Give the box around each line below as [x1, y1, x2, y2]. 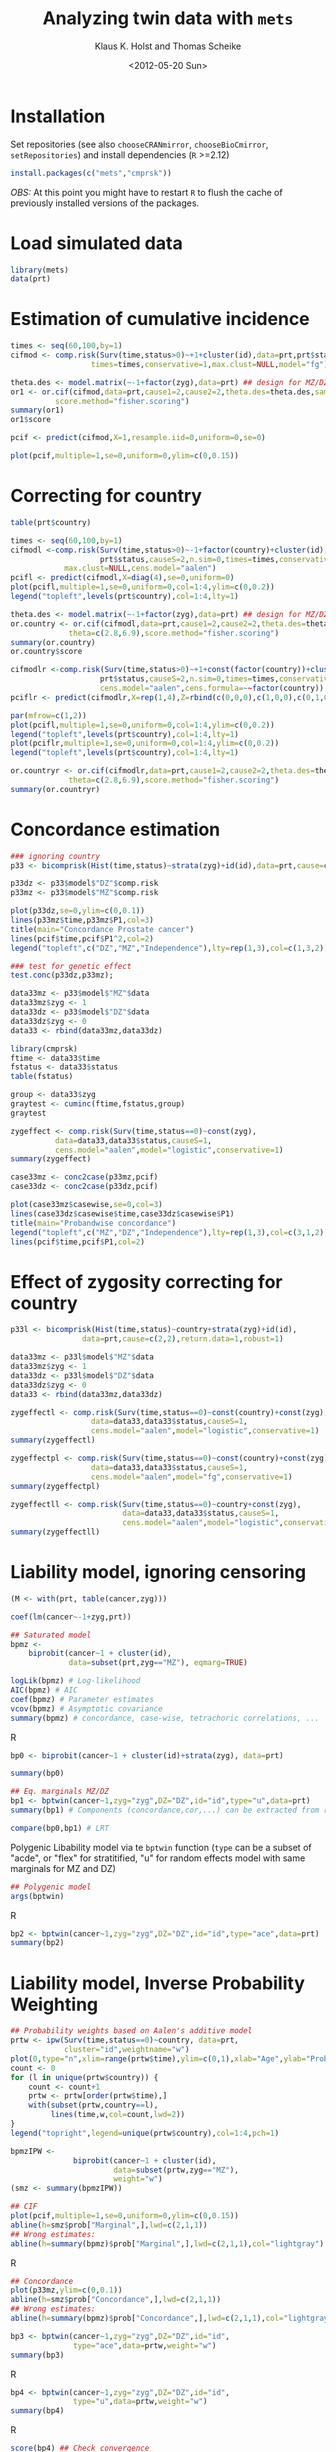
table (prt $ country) [10, 517, 92, 527]
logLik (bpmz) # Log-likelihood [10, 1676, 141, 1686]
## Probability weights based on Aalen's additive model [10, 2026, 253, 2036]
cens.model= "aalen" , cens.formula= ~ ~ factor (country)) [99, 683, 325, 693]
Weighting [10, 1993, 99, 2016]
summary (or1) [10, 405, 65, 416]
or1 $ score [10, 415, 52, 425]
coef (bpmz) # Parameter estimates [10, 1694, 155, 1704]
